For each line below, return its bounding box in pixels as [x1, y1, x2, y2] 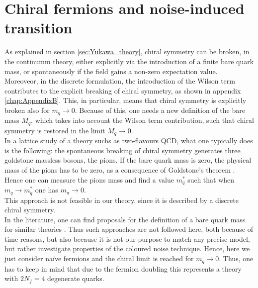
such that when [187, 174, 235, 185]
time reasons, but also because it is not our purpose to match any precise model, [4, 233, 250, 244]
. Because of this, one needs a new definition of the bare [75, 104, 245, 115]
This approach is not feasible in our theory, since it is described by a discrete [4, 194, 239, 205]
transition [4, 17, 73, 38]
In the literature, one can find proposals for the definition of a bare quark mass [4, 214, 246, 224]
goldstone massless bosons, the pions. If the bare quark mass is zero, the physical [4, 155, 252, 165]
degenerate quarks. [47, 273, 104, 284]
